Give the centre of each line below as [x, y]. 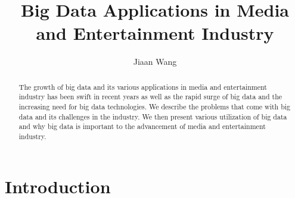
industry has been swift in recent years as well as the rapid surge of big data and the [150, 97]
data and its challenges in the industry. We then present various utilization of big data [153, 116]
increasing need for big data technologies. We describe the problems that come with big [154, 107]
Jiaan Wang [155, 62]
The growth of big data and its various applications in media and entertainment [143, 87]
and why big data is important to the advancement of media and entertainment [142, 126]
